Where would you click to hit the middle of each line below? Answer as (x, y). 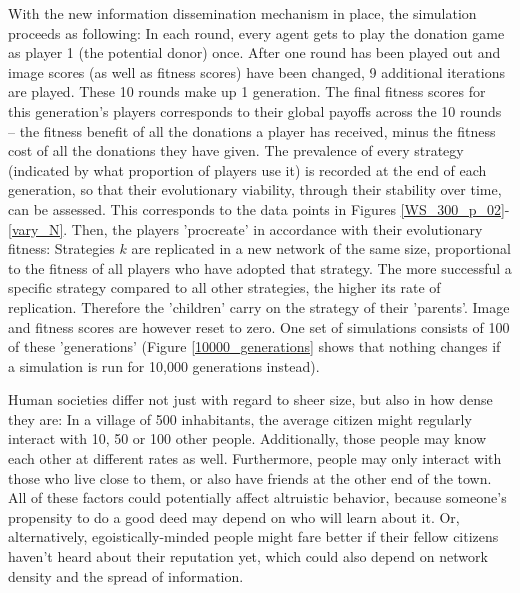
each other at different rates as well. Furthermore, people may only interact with (255, 458)
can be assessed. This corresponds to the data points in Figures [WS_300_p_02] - (259, 208)
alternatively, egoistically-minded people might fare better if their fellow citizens (253, 536)
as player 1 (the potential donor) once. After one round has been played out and (254, 52)
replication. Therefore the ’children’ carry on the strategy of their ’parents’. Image (259, 306)
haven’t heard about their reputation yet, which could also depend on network (248, 556)
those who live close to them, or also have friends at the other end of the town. (250, 477)
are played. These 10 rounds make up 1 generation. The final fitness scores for (247, 91)
